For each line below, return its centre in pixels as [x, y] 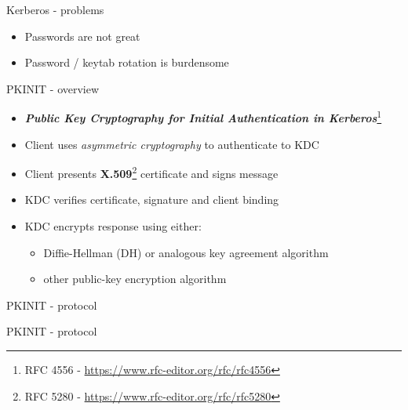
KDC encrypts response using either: [113, 226]
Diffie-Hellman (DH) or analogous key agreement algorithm [186, 252]
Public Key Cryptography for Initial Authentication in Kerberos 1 [203, 117]
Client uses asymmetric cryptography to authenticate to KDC [172, 144]
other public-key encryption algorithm [135, 279]
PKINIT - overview [53, 88]
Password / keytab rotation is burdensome [127, 62]
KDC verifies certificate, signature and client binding [152, 200]
